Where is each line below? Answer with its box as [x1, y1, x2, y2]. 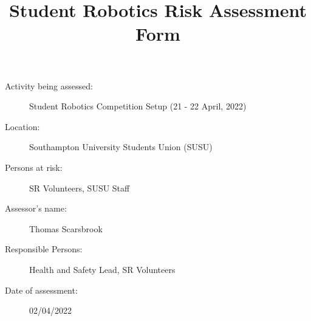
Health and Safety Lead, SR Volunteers [29, 263, 176, 275]
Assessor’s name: [5, 202, 67, 215]
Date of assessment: [5, 283, 78, 296]
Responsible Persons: [5, 243, 83, 255]
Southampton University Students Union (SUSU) [29, 140, 213, 153]
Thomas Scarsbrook [29, 222, 103, 235]
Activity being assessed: [5, 79, 93, 92]
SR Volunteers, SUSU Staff [29, 181, 130, 194]
